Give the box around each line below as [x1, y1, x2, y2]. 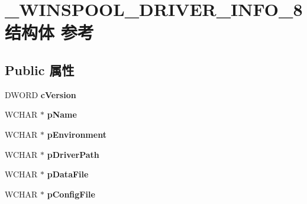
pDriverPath [47, 148, 99, 160]
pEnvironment [47, 128, 106, 140]
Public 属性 [5, 60, 75, 79]
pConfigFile [47, 187, 95, 200]
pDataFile [47, 168, 89, 180]
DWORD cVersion [5, 88, 76, 101]
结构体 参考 [5, 20, 94, 44]
